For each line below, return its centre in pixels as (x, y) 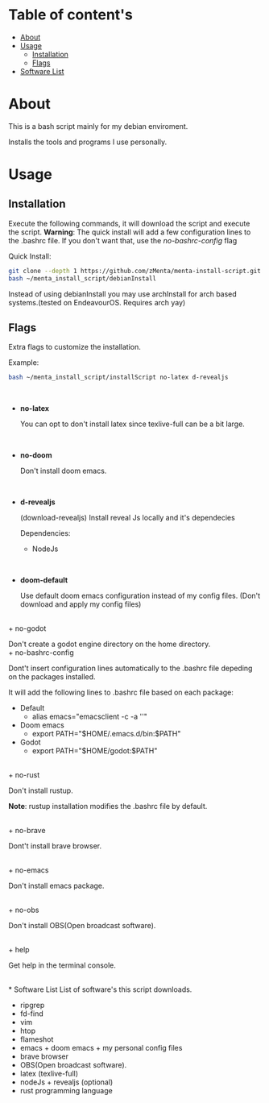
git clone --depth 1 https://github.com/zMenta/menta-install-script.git (135, 271)
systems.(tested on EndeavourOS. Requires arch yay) (97, 302)
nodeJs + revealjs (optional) (66, 1082)
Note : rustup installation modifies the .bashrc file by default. (108, 807)
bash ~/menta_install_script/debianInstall (83, 278)
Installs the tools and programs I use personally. (88, 142)
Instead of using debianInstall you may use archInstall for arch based (123, 294)
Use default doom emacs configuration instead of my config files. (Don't (140, 596)
